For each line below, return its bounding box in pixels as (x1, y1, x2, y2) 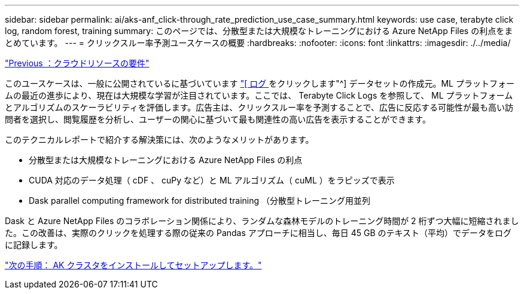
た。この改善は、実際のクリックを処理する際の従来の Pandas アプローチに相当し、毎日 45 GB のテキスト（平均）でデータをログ (5, 228, 512, 238)
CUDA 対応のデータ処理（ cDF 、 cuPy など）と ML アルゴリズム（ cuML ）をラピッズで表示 (29, 175, 395, 185)
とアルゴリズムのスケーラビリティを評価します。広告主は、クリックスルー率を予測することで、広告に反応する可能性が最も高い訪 (5, 102, 513, 112)
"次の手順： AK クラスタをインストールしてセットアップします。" (5, 260, 262, 270)
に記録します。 (5, 240, 63, 250)
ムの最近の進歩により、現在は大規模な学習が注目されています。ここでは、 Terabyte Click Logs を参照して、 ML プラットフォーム (5, 90, 513, 100)
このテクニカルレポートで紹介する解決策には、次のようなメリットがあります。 (5, 134, 314, 145)
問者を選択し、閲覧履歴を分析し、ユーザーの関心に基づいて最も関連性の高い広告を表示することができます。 (5, 114, 431, 124)
